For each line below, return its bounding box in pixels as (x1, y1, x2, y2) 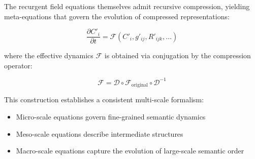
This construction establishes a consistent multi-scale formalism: (4, 94, 204, 105)
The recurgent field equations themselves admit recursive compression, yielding (4, 1, 250, 11)
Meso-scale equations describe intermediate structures (16, 128, 183, 139)
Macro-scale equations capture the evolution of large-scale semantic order (16, 145, 244, 156)
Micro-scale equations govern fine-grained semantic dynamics (16, 111, 206, 122)
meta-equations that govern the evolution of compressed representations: (4, 11, 230, 21)
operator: (4, 60, 33, 70)
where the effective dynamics (4, 50, 93, 61)
